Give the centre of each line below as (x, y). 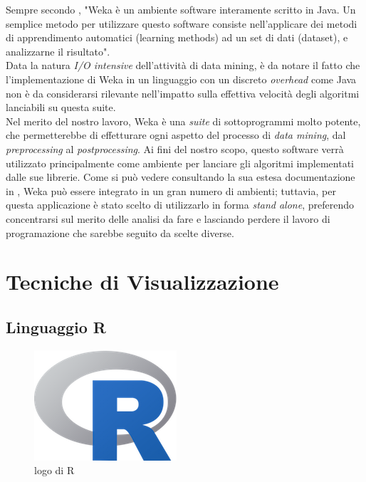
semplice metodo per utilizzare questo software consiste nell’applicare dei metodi (182, 23)
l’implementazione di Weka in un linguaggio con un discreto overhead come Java (181, 79)
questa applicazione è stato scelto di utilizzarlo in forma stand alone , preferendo (180, 205)
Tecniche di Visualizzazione (142, 282)
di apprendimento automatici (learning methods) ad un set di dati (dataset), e (177, 37)
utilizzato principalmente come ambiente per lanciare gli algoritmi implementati (180, 163)
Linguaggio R (56, 326)
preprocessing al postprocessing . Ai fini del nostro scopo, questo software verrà (175, 148)
